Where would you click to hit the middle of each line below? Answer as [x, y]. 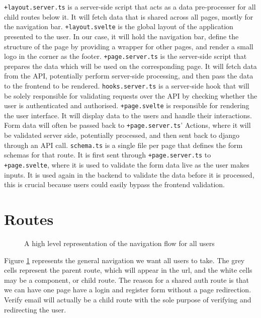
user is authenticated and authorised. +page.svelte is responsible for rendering [127, 105]
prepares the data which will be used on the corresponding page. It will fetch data [130, 66]
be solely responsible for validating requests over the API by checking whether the [131, 95]
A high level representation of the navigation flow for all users [119, 243]
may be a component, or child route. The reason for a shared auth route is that [126, 280]
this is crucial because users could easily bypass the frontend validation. [115, 184]
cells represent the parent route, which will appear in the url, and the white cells [128, 270]
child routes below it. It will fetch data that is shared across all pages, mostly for [129, 16]
